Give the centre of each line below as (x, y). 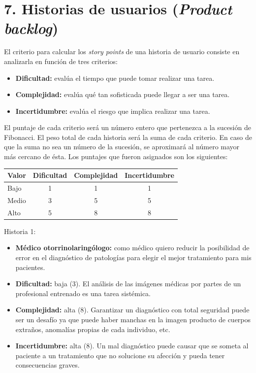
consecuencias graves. (48, 365)
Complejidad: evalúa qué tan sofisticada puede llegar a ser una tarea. (123, 94)
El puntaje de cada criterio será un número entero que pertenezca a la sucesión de (128, 127)
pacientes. (30, 267)
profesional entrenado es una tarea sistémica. (83, 293)
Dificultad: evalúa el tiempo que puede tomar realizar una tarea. (115, 78)
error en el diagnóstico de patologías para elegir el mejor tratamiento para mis (133, 257)
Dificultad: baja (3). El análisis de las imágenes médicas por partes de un (128, 284)
